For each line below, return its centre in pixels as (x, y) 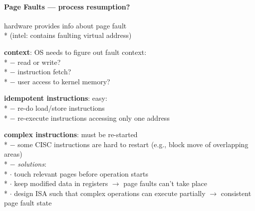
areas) (13, 154)
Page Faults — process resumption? (67, 6)
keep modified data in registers (61, 183)
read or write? (39, 62)
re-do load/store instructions (61, 107)
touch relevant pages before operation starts (81, 173)
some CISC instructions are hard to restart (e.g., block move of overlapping (133, 144)
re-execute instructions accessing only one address (94, 117)
